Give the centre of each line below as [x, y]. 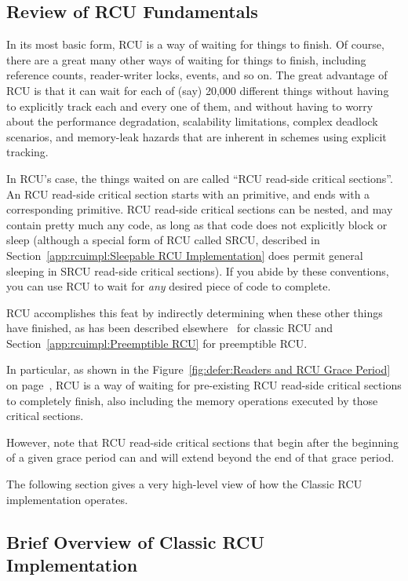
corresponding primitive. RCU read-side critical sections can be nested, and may [200, 209]
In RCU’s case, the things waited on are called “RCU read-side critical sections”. [200, 178]
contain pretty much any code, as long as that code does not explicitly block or [197, 224]
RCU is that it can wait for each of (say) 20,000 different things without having [198, 90]
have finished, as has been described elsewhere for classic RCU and [170, 328]
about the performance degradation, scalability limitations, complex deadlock [192, 121]
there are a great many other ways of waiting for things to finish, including [186, 59]
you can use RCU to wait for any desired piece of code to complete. [169, 286]
